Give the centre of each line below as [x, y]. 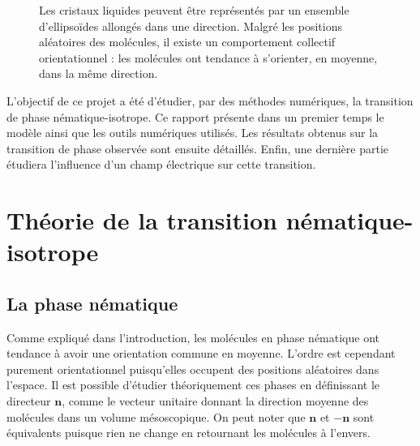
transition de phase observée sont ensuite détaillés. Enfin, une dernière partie [198, 148]
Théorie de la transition [142, 220]
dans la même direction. [99, 73]
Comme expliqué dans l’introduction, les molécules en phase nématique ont [193, 337]
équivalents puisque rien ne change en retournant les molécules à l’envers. [189, 433]
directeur [29, 401]
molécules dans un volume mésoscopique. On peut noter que [156, 416]
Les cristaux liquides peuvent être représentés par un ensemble [194, 10]
